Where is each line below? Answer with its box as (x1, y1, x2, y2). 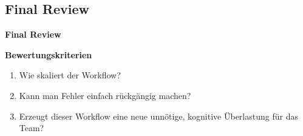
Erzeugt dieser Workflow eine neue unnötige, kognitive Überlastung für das (19, 109, 298, 122)
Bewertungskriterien (5, 48, 92, 61)
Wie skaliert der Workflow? (19, 69, 121, 81)
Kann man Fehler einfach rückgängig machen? (19, 89, 191, 101)
